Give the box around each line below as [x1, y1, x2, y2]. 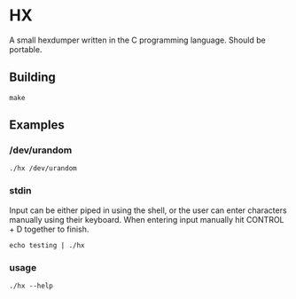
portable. [9, 43, 43, 54]
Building [9, 70, 56, 85]
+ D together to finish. [9, 224, 90, 234]
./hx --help [9, 281, 53, 291]
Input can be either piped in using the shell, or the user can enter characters [9, 205, 287, 216]
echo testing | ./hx [9, 240, 86, 249]
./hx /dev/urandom [9, 164, 77, 173]
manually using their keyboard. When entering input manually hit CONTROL [9, 214, 285, 224]
